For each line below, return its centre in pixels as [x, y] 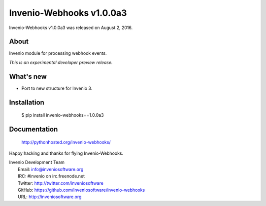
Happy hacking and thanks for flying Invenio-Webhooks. [66, 153]
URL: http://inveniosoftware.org [50, 197]
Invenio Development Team [37, 162]
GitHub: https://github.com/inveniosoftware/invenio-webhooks [82, 190]
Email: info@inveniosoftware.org [51, 169]
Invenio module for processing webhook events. [58, 53]
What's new [28, 76]
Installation [27, 102]
